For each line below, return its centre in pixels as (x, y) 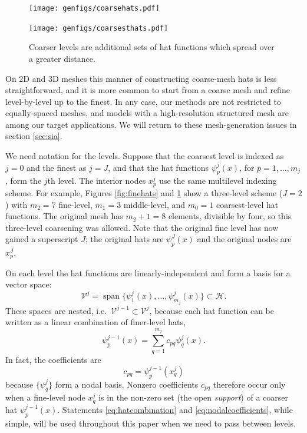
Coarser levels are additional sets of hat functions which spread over (152, 47)
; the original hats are (124, 239)
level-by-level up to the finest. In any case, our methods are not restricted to (143, 101)
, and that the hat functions (159, 167)
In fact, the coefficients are (53, 359)
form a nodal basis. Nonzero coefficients (127, 384)
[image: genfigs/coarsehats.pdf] (94, 8)
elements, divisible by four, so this (230, 216)
